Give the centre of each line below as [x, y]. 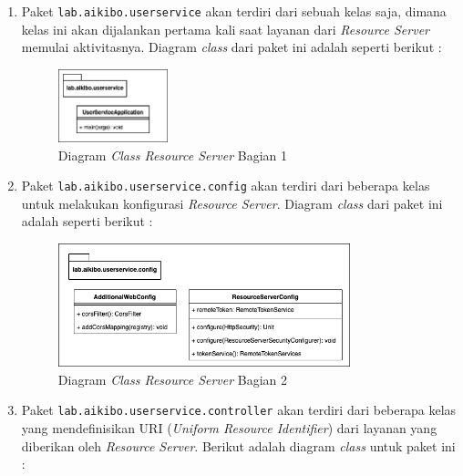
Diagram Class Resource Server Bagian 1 [173, 155]
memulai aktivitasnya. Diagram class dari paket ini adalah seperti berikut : [231, 47]
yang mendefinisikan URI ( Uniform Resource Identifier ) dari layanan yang [229, 428]
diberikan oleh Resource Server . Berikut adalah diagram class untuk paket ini [238, 445]
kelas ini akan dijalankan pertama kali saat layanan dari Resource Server [226, 29]
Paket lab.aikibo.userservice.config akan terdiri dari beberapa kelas [226, 186]
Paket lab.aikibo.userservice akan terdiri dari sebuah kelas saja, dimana [234, 11]
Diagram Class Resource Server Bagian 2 [173, 379]
